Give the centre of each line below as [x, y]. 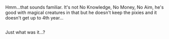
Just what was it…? [25, 32]
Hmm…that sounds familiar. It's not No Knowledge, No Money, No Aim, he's [84, 7]
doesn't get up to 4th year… [34, 18]
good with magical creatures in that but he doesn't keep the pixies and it [81, 12]
